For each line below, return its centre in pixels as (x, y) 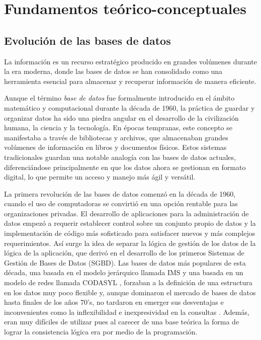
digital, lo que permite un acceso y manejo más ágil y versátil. (100, 177)
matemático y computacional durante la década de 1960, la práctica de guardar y (129, 107)
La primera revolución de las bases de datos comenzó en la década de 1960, (120, 193)
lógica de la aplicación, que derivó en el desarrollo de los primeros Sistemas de (124, 253)
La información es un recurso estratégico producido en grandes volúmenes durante (130, 61)
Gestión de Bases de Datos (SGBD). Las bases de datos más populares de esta (125, 262)
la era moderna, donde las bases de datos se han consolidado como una (113, 71)
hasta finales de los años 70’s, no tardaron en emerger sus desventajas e (114, 302)
